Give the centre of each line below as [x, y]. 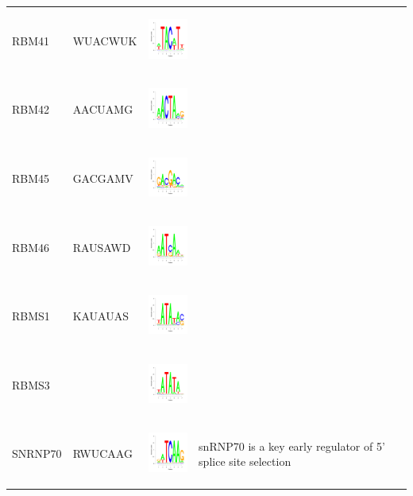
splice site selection [245, 461]
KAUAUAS [101, 316]
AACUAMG [103, 109]
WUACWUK [105, 40]
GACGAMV [103, 178]
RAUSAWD [102, 247]
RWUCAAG [102, 453]
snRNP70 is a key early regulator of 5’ [292, 446]
